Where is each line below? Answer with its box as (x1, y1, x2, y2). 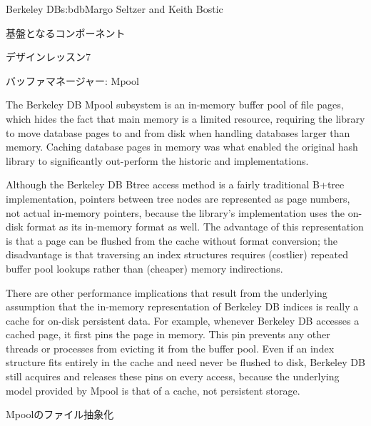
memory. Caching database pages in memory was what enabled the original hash (6, 139, 358, 154)
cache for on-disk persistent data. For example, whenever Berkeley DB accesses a (6, 313, 360, 328)
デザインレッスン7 (6, 49, 91, 64)
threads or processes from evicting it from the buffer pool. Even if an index (6, 340, 335, 355)
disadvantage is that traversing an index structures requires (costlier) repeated (6, 247, 348, 262)
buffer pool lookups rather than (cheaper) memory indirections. (6, 260, 283, 275)
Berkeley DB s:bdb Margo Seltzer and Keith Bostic (6, 1, 223, 16)
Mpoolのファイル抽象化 (6, 407, 114, 422)
